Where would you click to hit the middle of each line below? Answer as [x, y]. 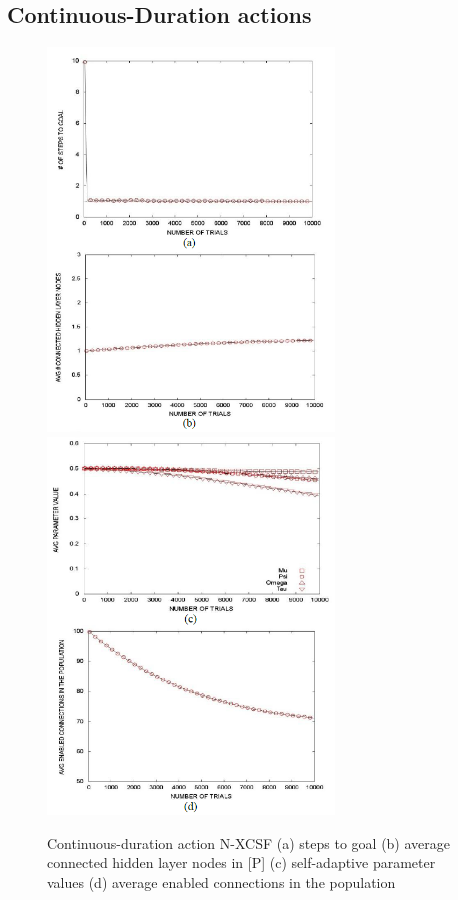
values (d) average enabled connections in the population [221, 881]
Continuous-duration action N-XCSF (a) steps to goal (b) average [249, 842]
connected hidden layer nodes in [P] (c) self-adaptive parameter [241, 862]
